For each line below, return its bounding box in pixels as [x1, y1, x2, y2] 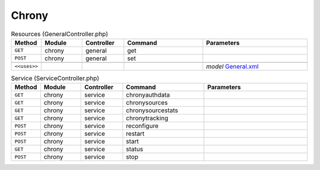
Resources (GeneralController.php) [11, 30, 108, 38]
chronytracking [126, 114, 168, 122]
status [126, 145, 143, 153]
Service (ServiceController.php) [11, 74, 100, 83]
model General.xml [206, 62, 259, 70]
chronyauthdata [126, 91, 170, 99]
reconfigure [126, 122, 159, 130]
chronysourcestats [126, 106, 178, 115]
